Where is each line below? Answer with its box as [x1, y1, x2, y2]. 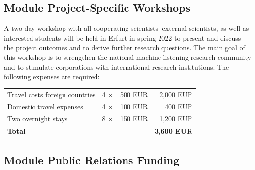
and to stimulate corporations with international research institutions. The [4, 61, 229, 72]
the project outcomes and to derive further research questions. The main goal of [4, 42, 245, 53]
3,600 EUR [155, 126, 193, 136]
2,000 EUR [159, 89, 193, 99]
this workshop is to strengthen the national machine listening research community [4, 52, 251, 62]
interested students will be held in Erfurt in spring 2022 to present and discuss [4, 32, 241, 43]
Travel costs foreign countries [7, 89, 96, 99]
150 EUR [120, 113, 148, 124]
